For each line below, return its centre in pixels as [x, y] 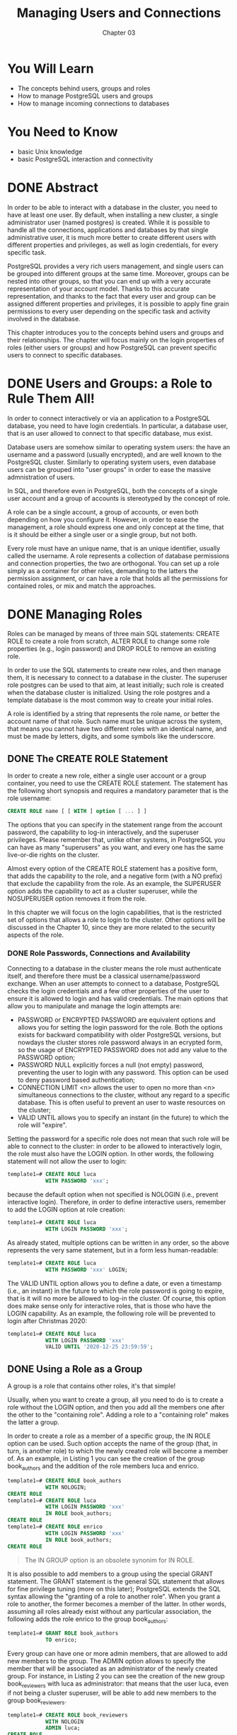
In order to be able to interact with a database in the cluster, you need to [112, 207]
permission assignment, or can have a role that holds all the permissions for [118, 578]
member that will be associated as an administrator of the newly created [112, 1668]
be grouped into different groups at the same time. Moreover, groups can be [118, 273]
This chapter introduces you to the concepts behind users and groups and [116, 332]
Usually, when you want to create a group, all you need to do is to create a [116, 1400]
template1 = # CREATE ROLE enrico [55, 1527]
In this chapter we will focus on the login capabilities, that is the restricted [115, 912]
